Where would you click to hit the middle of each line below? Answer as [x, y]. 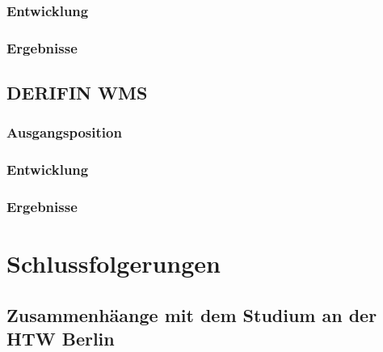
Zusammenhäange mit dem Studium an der [192, 314]
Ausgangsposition [64, 132]
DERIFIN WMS [77, 93]
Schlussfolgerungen [114, 263]
